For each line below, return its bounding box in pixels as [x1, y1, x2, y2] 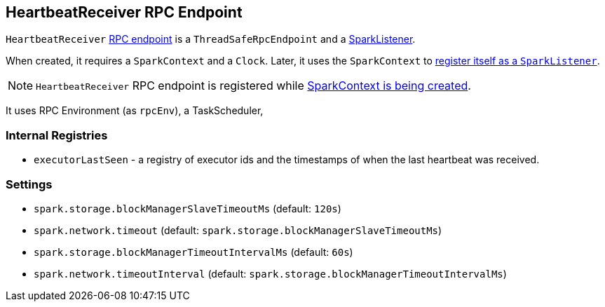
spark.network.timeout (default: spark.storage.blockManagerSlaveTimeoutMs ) [34, 224, 442, 236]
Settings [6, 177, 53, 191]
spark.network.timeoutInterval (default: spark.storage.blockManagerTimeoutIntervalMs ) [34, 267, 507, 280]
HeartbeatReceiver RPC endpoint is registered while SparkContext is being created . [36, 79, 471, 93]
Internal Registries [6, 128, 108, 142]
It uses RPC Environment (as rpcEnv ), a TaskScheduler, [6, 104, 264, 117]
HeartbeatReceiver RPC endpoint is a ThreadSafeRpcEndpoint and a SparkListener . [6, 33, 416, 46]
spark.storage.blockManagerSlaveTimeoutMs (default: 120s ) [34, 202, 341, 214]
